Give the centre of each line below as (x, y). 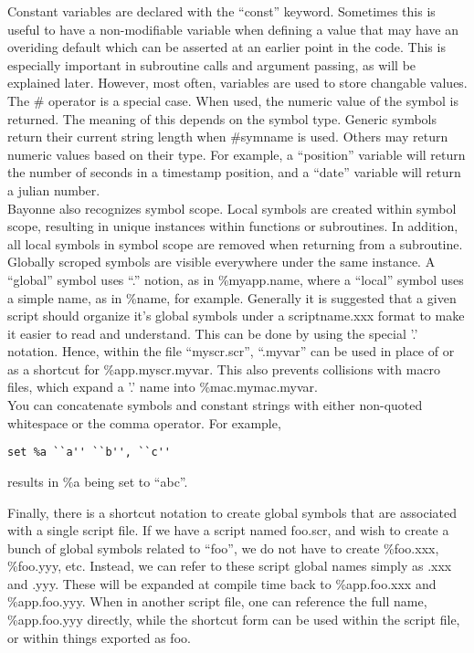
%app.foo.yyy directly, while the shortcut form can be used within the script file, (234, 620)
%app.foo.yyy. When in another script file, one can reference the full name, (217, 601)
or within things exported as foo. (99, 637)
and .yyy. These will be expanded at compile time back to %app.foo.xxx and (222, 583)
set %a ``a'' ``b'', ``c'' (89, 453)
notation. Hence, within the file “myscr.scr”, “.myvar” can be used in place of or (231, 351)
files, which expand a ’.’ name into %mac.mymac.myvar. (163, 387)
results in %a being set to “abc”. (98, 481)
